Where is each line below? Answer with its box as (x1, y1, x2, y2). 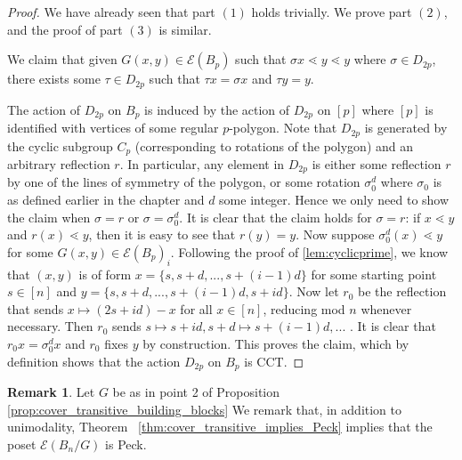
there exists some (7, 69, 101, 88)
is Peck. (105, 434, 147, 453)
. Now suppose (296, 225, 375, 244)
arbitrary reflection (7, 155, 110, 173)
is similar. (158, 20, 212, 38)
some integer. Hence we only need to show (219, 190, 450, 209)
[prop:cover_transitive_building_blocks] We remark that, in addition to (7, 399, 401, 418)
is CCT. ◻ (244, 351, 304, 370)
